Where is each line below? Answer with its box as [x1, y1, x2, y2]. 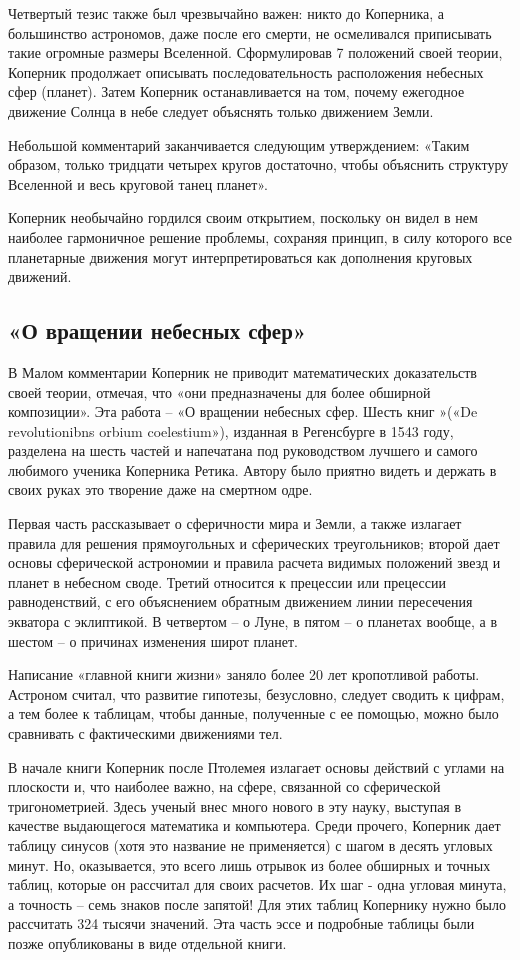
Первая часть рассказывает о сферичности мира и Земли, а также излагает [8, 513, 462, 534]
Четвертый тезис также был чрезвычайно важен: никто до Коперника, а [8, 3, 445, 23]
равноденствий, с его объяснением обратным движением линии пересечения [8, 591, 473, 612]
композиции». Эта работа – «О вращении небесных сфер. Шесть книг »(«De [8, 401, 478, 422]
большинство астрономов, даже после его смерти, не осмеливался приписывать [8, 22, 492, 43]
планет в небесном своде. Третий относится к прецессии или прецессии [8, 571, 447, 592]
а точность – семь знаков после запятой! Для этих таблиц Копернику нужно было [8, 893, 506, 914]
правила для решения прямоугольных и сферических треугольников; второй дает [8, 532, 500, 553]
